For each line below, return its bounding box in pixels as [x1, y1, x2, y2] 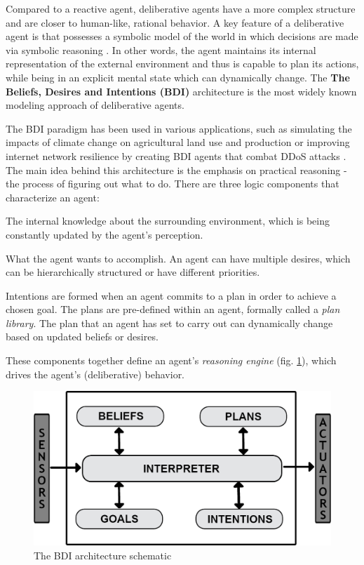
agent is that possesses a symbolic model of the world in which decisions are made [6, 29, 358, 44]
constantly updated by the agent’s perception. [6, 227, 203, 241]
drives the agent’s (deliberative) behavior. [6, 366, 185, 381]
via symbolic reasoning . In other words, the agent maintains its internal [6, 42, 316, 57]
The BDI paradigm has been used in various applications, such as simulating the [6, 121, 352, 135]
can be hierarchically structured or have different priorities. [6, 265, 260, 279]
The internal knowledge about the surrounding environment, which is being [6, 213, 330, 228]
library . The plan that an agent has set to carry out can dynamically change [6, 315, 333, 330]
